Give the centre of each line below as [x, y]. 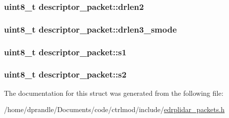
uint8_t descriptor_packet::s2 [65, 74]
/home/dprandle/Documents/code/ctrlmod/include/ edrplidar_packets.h [114, 109]
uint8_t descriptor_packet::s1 [65, 52]
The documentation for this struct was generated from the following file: [114, 93]
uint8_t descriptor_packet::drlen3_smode [90, 29]
